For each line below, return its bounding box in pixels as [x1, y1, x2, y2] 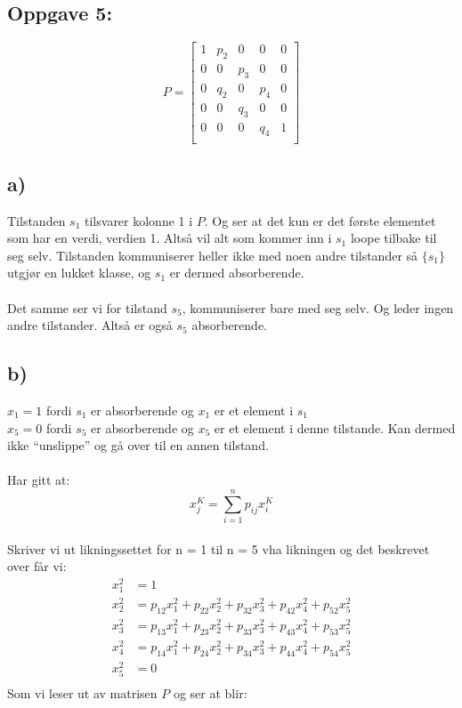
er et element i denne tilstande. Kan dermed [214, 418, 456, 437]
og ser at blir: [173, 684, 247, 703]
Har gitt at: [7, 471, 70, 489]
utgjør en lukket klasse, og [7, 263, 151, 282]
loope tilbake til [350, 229, 437, 247]
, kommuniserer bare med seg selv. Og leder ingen [182, 298, 454, 317]
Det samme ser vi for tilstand [7, 298, 167, 317]
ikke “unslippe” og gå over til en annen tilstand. [7, 436, 269, 455]
